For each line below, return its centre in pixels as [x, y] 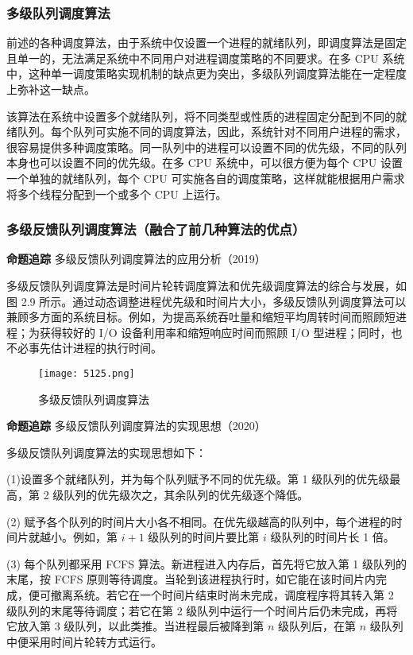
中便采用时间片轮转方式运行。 [84, 641]
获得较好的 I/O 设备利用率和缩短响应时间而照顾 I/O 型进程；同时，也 [221, 332]
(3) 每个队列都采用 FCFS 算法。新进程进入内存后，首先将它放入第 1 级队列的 [206, 563]
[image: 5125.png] [87, 373]
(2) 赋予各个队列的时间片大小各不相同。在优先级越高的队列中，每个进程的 [199, 521]
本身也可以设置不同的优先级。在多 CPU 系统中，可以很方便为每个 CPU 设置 [205, 163]
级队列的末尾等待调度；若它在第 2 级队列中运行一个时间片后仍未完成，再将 [202, 610]
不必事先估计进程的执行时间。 [84, 348]
